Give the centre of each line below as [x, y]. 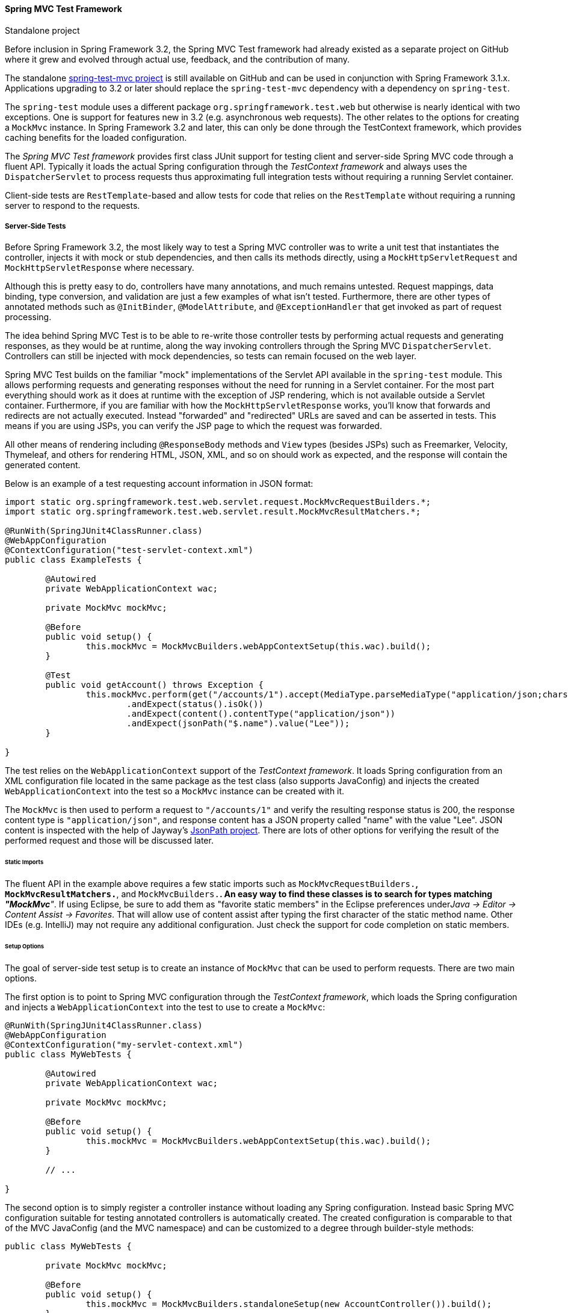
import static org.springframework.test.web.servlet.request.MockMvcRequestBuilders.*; [218, 502]
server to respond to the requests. [73, 205]
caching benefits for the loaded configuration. [96, 137]
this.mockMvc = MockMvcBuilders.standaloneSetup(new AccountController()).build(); [289, 1304]
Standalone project [42, 30]
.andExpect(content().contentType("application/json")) [261, 714]
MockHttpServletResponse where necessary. [100, 268]
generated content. [43, 465]
